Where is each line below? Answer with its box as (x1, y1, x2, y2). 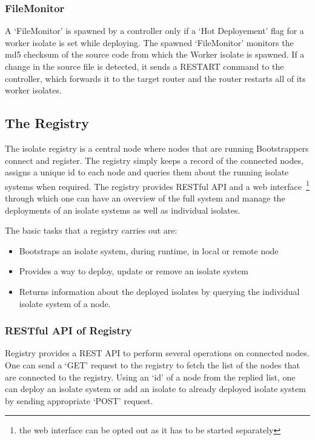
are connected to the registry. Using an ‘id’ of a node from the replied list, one (5, 370, 296, 383)
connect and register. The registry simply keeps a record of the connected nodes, (5, 154, 303, 166)
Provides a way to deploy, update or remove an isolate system (19, 265, 248, 277)
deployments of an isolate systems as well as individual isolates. (5, 203, 240, 216)
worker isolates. (5, 84, 62, 96)
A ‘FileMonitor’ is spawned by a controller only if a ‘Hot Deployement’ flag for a (5, 24, 304, 37)
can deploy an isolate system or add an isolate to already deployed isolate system (5, 382, 306, 395)
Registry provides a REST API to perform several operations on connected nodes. (5, 347, 310, 359)
